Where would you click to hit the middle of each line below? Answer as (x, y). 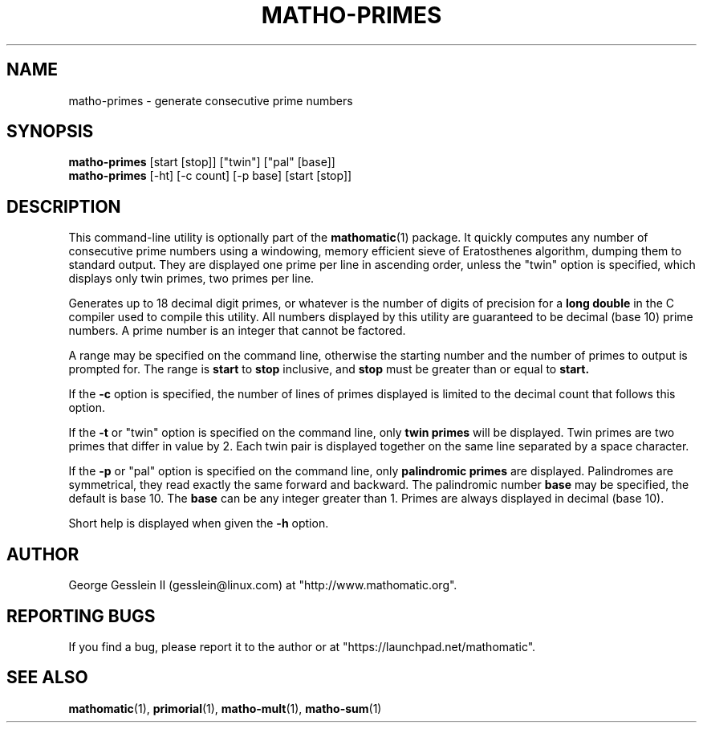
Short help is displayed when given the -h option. (199, 523)
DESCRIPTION (64, 206)
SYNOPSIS (50, 132)
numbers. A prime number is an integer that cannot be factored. (237, 331)
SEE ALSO (47, 678)
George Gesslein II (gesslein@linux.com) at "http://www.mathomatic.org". (263, 585)
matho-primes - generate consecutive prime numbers (211, 100)
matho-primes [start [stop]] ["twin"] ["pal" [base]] (202, 162)
